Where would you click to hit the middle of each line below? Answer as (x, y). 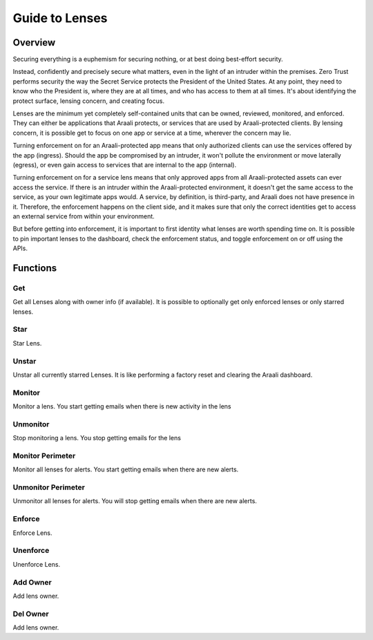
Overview (34, 43)
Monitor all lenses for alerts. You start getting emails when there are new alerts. (126, 469)
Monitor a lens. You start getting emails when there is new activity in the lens (122, 406)
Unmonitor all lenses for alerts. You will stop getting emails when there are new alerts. (135, 501)
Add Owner (32, 582)
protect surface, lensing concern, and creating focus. (89, 101)
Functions (35, 268)
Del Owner (31, 614)
